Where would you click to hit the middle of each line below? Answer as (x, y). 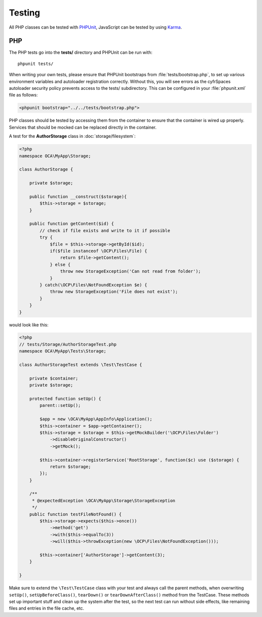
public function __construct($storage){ (78, 196)
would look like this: (29, 325)
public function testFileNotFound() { (75, 514)
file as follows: (24, 95)
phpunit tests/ (36, 64)
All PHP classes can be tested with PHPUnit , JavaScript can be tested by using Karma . (95, 27)
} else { (60, 264)
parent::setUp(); (60, 406)
